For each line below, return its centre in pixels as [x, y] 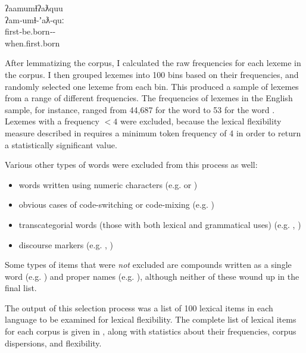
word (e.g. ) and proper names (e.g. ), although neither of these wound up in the [152, 276]
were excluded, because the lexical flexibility [201, 121]
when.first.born [32, 43]
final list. [21, 288]
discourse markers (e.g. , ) [66, 244]
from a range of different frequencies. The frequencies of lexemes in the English [149, 98]
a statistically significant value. [61, 144]
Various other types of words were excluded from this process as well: [131, 165]
